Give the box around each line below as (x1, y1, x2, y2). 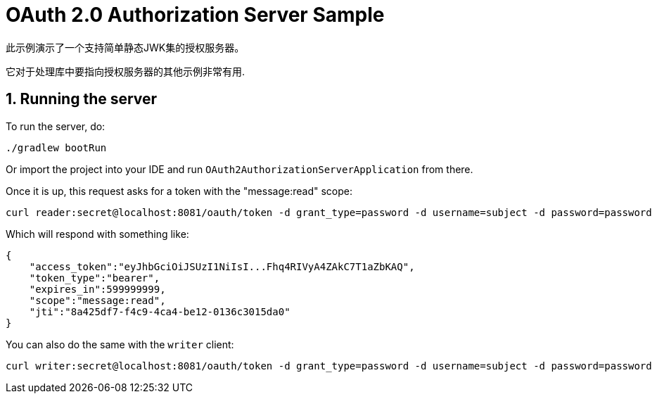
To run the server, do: (6, 120, 106, 132)
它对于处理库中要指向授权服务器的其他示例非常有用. (6, 65, 245, 77)
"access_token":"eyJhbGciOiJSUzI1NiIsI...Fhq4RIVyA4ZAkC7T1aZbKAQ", (29, 260, 415, 272)
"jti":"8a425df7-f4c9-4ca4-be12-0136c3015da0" (29, 305, 291, 317)
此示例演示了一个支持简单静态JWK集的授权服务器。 (6, 41, 245, 53)
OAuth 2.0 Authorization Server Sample (6, 3, 385, 27)
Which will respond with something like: (6, 227, 189, 240)
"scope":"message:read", (29, 294, 166, 306)
